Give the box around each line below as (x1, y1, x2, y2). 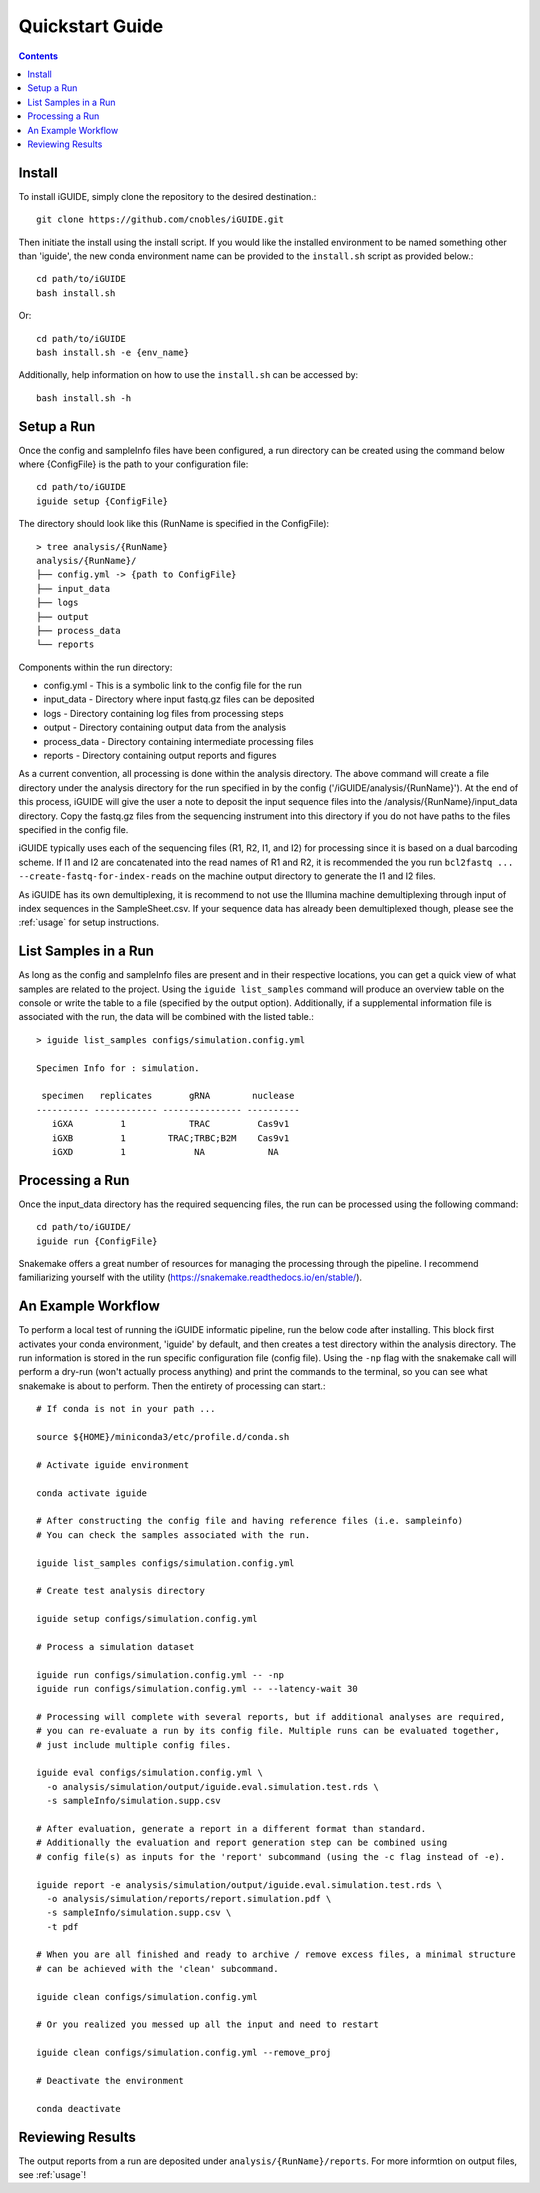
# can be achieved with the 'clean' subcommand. (36, 1963, 279, 1974)
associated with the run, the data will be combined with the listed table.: (18, 1011, 315, 1023)
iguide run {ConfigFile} (36, 1235, 158, 1247)
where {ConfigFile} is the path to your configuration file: (18, 458, 249, 470)
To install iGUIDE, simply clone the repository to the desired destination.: (18, 190, 317, 202)
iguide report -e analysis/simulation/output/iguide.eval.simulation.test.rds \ (36, 1879, 443, 1890)
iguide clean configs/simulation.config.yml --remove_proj (36, 2047, 332, 2059)
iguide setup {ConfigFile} (36, 495, 169, 507)
